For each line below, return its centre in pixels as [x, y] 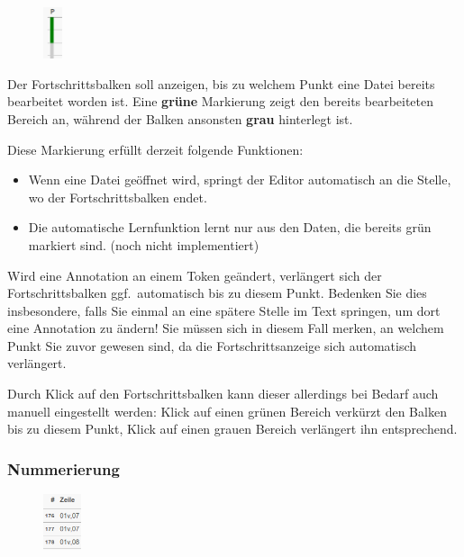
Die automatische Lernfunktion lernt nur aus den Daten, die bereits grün [230, 227]
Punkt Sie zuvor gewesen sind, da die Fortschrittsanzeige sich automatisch [212, 345]
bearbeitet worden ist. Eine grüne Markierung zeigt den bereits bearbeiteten [221, 101]
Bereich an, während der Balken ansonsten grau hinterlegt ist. [180, 118]
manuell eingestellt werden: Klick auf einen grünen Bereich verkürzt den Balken [227, 411]
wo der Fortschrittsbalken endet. [118, 197]
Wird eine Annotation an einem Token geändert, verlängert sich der [195, 275]
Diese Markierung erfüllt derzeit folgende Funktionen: [155, 149]
